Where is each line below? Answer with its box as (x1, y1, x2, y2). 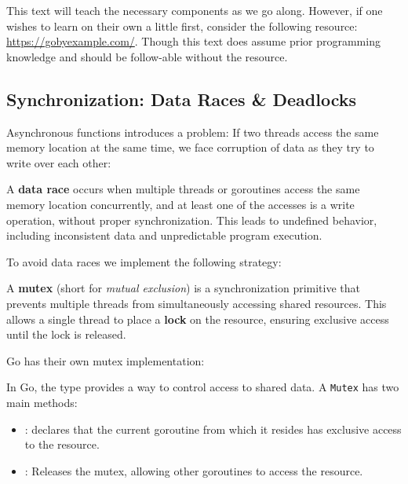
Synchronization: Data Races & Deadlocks (6, 86, 357, 111)
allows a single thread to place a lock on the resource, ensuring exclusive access (6, 310, 389, 327)
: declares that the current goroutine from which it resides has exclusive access (24, 420, 402, 437)
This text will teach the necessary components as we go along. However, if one (6, 2, 383, 18)
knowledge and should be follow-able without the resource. (6, 48, 288, 64)
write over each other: (6, 154, 111, 170)
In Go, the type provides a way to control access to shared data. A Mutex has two (6, 379, 399, 395)
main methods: (6, 394, 78, 410)
